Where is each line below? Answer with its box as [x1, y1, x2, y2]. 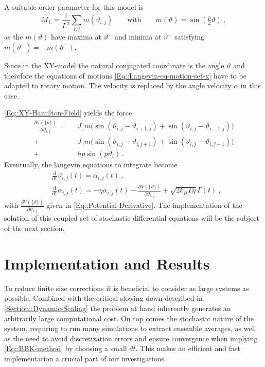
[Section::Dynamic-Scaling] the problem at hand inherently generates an [4, 302, 231, 313]
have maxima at [51, 31, 101, 42]
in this [240, 80, 261, 91]
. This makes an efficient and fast [135, 343, 240, 354]
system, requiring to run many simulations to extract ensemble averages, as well [4, 323, 256, 334]
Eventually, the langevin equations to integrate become [4, 159, 178, 170]
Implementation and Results [4, 253, 210, 274]
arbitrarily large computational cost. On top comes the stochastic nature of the [4, 313, 254, 323]
